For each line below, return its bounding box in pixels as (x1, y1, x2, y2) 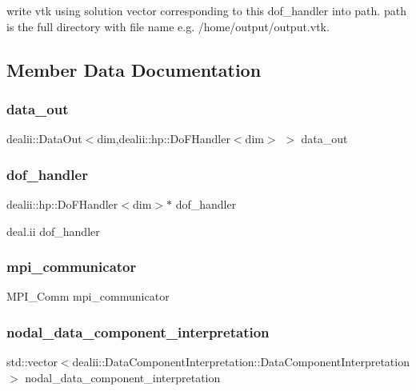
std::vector (6, 353, 58, 370)
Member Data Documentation (6, 57, 262, 82)
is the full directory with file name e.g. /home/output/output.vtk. (6, 18, 330, 34)
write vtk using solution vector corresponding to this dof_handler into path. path (6, 2, 406, 18)
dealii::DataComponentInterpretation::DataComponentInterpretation (72, 353, 410, 370)
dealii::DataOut (6, 130, 82, 147)
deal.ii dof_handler (6, 222, 100, 239)
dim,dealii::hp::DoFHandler (97, 130, 230, 147)
